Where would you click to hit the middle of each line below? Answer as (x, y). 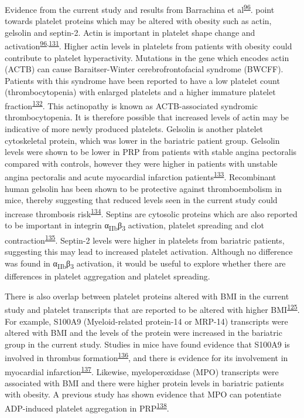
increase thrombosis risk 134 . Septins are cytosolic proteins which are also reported (151, 213)
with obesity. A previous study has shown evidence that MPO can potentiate (143, 394)
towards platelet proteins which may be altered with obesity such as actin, (138, 21)
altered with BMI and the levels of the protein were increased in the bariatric (144, 333)
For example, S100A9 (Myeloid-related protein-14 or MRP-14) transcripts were (146, 321)
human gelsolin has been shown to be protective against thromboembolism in (143, 188)
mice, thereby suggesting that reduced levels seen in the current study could (141, 200)
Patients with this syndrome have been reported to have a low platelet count (142, 80)
